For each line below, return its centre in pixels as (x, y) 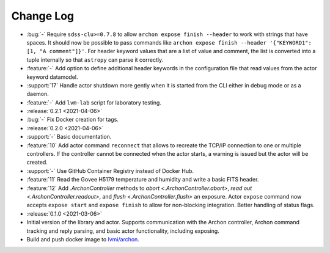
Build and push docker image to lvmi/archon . (83, 239)
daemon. (38, 94)
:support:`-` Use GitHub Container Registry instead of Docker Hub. (110, 170)
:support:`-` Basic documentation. (69, 137)
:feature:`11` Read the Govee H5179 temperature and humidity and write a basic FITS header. (143, 180)
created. (37, 163)
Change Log (43, 16)
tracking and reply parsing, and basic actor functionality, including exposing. (123, 231)
